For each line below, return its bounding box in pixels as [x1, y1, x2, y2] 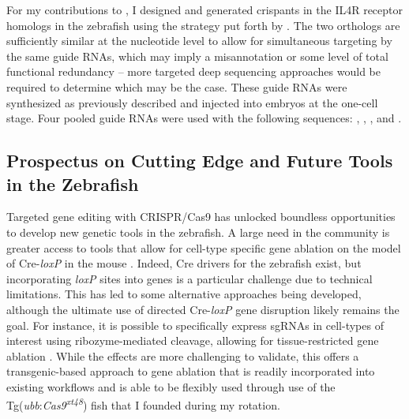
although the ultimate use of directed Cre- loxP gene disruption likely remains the [6, 301, 400, 317]
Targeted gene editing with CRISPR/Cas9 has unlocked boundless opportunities [6, 208, 396, 225]
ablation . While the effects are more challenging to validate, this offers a [6, 347, 359, 364]
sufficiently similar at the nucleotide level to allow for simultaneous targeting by [6, 32, 392, 49]
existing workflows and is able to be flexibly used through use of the [6, 378, 336, 395]
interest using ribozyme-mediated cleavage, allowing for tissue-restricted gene [6, 332, 379, 349]
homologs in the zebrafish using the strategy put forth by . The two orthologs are [6, 17, 400, 33]
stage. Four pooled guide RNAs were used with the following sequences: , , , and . [6, 110, 402, 126]
